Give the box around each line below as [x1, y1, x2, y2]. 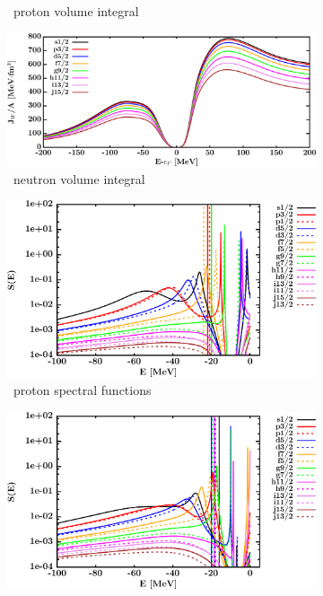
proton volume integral [13, 2, 139, 20]
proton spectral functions [13, 381, 152, 399]
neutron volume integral [13, 169, 145, 188]
